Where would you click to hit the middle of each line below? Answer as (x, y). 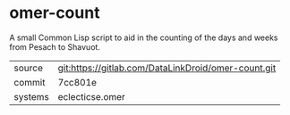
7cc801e (77, 82)
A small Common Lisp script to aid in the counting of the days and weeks (144, 37)
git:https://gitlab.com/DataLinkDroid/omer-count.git (167, 68)
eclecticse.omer (91, 96)
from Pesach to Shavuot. (55, 46)
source (28, 68)
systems (31, 96)
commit (30, 82)
